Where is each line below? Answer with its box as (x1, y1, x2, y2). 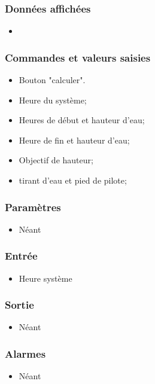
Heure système (19, 272, 72, 284)
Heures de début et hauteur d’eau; (19, 114, 145, 126)
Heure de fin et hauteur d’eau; (19, 133, 130, 146)
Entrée (5, 248, 38, 263)
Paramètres (5, 199, 61, 214)
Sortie (5, 297, 34, 312)
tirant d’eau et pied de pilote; (19, 174, 127, 186)
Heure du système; (19, 93, 87, 106)
